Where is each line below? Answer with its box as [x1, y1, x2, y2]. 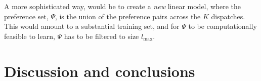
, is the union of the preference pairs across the [55, 11, 201, 21]
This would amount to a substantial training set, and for [4, 21, 180, 31]
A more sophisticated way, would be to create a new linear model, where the [4, 1, 241, 11]
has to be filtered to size [64, 30, 139, 41]
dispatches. [211, 11, 245, 21]
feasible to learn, [4, 30, 55, 41]
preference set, [4, 11, 49, 21]
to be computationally [188, 21, 257, 31]
